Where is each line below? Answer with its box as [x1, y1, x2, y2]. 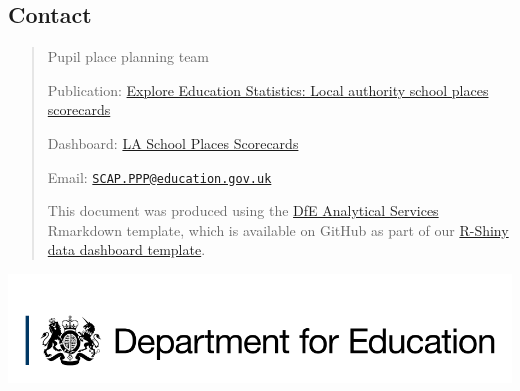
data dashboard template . [47, 239, 206, 260]
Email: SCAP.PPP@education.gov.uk [47, 166, 272, 187]
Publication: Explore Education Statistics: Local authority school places [47, 79, 489, 100]
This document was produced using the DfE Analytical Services [47, 200, 439, 221]
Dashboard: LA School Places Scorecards [47, 132, 299, 153]
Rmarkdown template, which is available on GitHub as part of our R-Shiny [47, 219, 509, 240]
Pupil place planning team [47, 46, 210, 67]
